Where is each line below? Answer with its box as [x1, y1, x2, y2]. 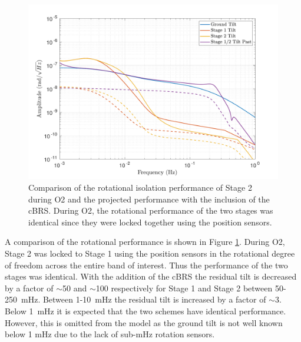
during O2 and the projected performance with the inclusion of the [28, 192, 270, 205]
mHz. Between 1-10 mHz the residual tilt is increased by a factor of [21, 293, 266, 306]
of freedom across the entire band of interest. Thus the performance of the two [5, 258, 288, 271]
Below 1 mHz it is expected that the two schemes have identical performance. [5, 305, 286, 317]
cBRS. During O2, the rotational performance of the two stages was [28, 204, 273, 217]
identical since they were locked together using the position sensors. [28, 215, 272, 228]
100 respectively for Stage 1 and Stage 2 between [95, 281, 273, 294]
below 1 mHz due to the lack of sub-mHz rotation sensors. [5, 328, 215, 340]
